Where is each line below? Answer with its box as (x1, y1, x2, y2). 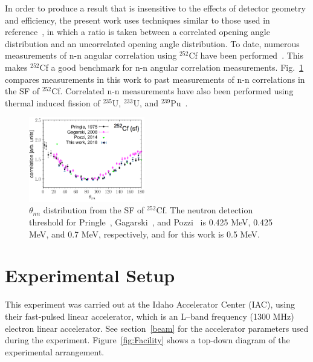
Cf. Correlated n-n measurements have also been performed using (51, 85, 294, 97)
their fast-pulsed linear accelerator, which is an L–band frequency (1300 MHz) (5, 309, 294, 322)
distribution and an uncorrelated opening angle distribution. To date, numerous (5, 37, 300, 50)
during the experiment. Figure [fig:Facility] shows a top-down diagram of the (5, 334, 290, 346)
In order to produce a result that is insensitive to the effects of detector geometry (5, 2, 306, 14)
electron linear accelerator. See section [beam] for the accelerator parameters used (5, 322, 309, 334)
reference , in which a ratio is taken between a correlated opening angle (5, 25, 270, 38)
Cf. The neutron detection (156, 204, 253, 216)
